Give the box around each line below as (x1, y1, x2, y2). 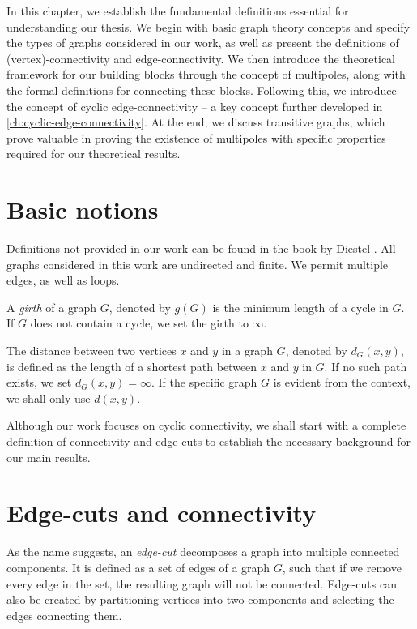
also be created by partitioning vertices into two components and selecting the (6, 591, 394, 608)
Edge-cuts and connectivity (6, 496, 317, 529)
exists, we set (6, 374, 72, 391)
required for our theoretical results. (6, 145, 181, 162)
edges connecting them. (6, 606, 122, 623)
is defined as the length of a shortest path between (6, 357, 257, 374)
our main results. (6, 448, 91, 465)
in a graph (221, 342, 273, 359)
